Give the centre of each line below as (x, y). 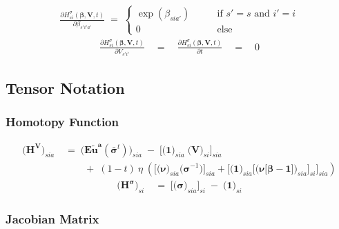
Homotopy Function (62, 122)
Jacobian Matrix (52, 218)
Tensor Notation (65, 87)
